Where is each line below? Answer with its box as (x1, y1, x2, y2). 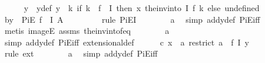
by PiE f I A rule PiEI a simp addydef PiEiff (4, 13, 260, 25)
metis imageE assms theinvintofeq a (4, 24, 170, 37)
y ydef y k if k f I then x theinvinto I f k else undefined (24, 2, 260, 13)
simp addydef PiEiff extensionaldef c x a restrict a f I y (4, 36, 249, 48)
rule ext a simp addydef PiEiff (4, 47, 158, 60)
